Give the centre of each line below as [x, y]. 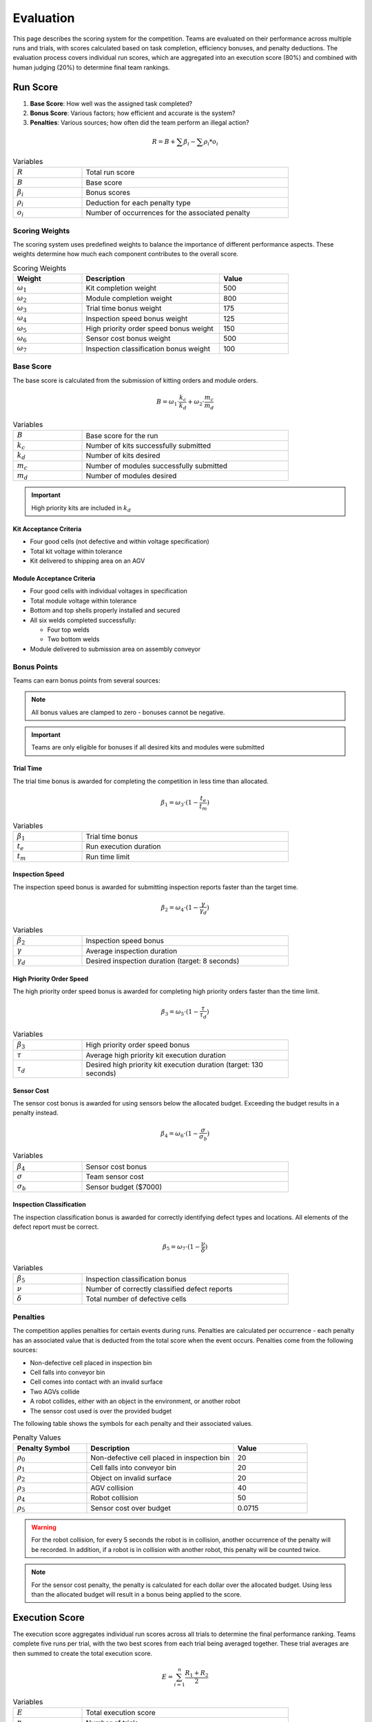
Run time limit [108, 856]
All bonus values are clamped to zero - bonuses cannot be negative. [128, 712]
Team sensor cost [115, 1176]
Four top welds [68, 630]
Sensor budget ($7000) [124, 1187]
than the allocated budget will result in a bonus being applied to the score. [136, 1594]
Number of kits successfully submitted [148, 446]
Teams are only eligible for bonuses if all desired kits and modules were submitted [148, 747]
